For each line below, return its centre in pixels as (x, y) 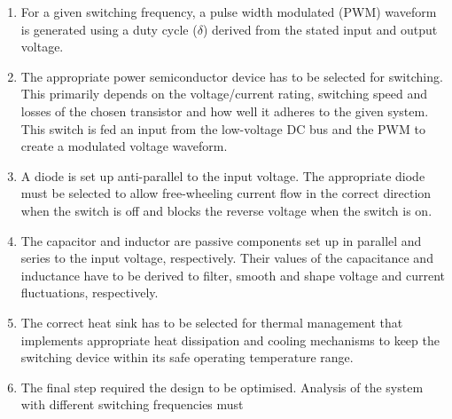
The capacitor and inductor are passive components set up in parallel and (221, 240)
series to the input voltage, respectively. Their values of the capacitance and (227, 258)
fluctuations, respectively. (90, 293)
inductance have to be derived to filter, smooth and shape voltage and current (233, 275)
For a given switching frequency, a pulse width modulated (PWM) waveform (229, 12)
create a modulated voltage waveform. (124, 146)
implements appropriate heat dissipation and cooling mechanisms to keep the (230, 340)
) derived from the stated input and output (320, 29)
